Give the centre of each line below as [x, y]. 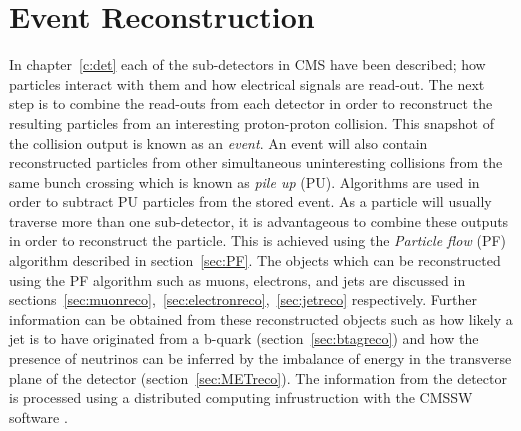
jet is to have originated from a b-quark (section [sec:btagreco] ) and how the [244, 338]
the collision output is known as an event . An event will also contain [218, 142]
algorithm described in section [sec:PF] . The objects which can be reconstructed [255, 260]
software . [38, 416]
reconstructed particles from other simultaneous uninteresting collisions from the [256, 162]
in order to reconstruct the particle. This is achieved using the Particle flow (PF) [258, 240]
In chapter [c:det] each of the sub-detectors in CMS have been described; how [247, 64]
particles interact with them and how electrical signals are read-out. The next [247, 83]
